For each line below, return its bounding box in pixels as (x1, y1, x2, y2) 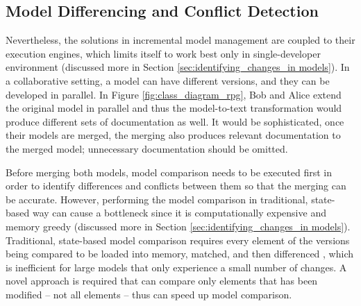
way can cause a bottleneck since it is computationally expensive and (32, 205, 326, 220)
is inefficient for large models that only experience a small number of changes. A (6, 260, 347, 274)
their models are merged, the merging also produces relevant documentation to (6, 128, 341, 142)
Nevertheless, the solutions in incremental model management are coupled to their (6, 33, 355, 47)
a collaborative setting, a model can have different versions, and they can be (6, 73, 330, 87)
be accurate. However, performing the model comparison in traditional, (6, 192, 308, 206)
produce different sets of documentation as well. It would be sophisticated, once (6, 114, 344, 128)
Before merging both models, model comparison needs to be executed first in (6, 164, 333, 179)
